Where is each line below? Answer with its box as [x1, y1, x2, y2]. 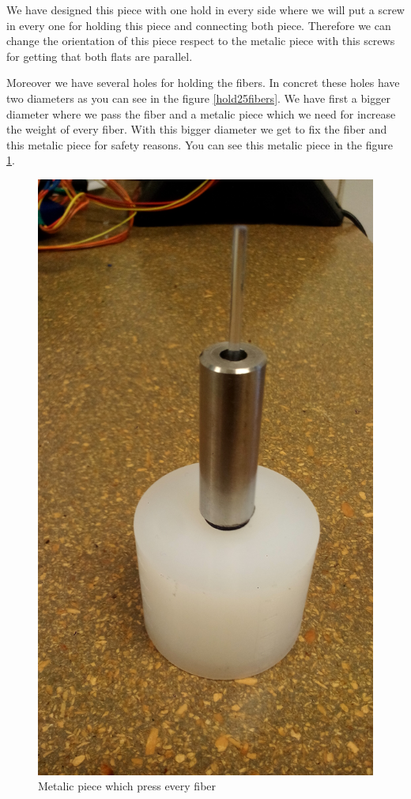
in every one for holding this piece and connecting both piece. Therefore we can [6, 17, 391, 33]
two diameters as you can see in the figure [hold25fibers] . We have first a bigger [6, 89, 390, 106]
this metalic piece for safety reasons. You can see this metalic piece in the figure [6, 136, 393, 153]
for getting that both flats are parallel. [6, 47, 193, 64]
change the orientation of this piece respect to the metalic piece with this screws [6, 32, 395, 49]
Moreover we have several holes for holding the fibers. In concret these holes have [6, 74, 400, 91]
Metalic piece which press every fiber [38, 778, 217, 794]
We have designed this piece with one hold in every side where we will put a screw [6, 2, 405, 17]
